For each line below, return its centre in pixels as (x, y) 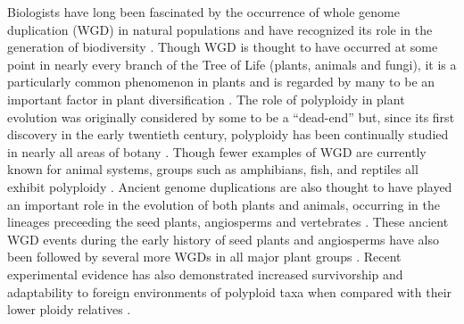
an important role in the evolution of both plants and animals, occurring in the (224, 204)
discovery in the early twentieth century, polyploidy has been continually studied (228, 134)
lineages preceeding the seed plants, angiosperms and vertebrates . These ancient (228, 222)
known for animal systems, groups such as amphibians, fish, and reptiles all (213, 169)
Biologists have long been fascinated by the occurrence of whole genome (203, 12)
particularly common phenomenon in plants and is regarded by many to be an (221, 82)
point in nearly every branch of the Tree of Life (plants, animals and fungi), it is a (232, 64)
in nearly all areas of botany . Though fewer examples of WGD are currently (217, 151)
